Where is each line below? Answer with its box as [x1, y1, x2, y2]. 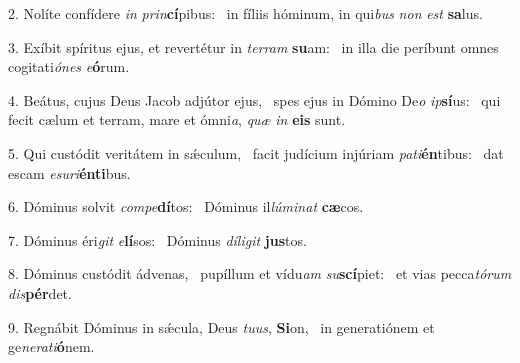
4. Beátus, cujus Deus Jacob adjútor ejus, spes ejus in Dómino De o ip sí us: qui [8, 89, 501, 110]
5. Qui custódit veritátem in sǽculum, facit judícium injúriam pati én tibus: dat [8, 142, 504, 163]
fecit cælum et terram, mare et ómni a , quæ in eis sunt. [8, 109, 346, 130]
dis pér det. [8, 282, 72, 303]
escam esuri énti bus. [8, 162, 131, 183]
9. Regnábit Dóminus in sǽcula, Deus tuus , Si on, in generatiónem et [8, 316, 435, 337]
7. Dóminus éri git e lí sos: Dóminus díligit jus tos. [8, 229, 307, 250]
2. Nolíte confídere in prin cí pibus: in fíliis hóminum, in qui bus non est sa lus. [8, 3, 483, 23]
